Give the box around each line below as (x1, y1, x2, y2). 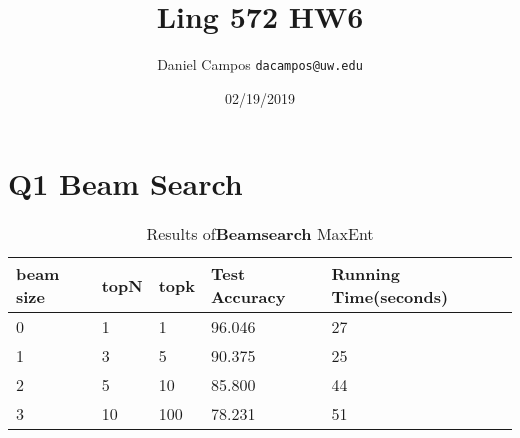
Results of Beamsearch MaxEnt (146, 222, 374, 246)
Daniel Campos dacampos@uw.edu (157, 54, 363, 75)
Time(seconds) (331, 285, 449, 309)
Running (331, 262, 400, 286)
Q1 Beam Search (8, 163, 243, 204)
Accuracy (210, 285, 286, 309)
